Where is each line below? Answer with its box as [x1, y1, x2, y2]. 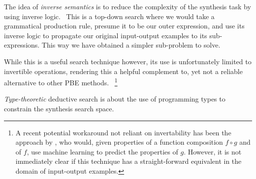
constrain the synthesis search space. [4, 103, 114, 113]
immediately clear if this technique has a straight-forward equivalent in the [15, 156, 242, 166]
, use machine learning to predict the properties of [27, 146, 178, 156]
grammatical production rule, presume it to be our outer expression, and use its [4, 21, 245, 31]
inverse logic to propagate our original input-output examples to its [4, 30, 207, 40]
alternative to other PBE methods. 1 [4, 76, 118, 87]
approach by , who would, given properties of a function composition [15, 137, 223, 147]
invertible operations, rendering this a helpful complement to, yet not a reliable [4, 66, 243, 76]
